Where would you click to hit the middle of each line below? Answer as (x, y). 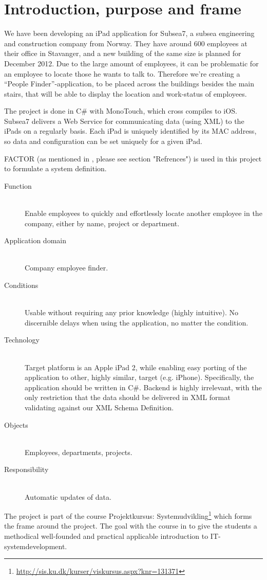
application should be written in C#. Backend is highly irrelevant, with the (143, 387)
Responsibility (26, 469)
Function (18, 185)
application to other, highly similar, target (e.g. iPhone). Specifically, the (139, 377)
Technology (22, 340)
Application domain (35, 240)
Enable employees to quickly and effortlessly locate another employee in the (144, 213)
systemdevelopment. (36, 546)
